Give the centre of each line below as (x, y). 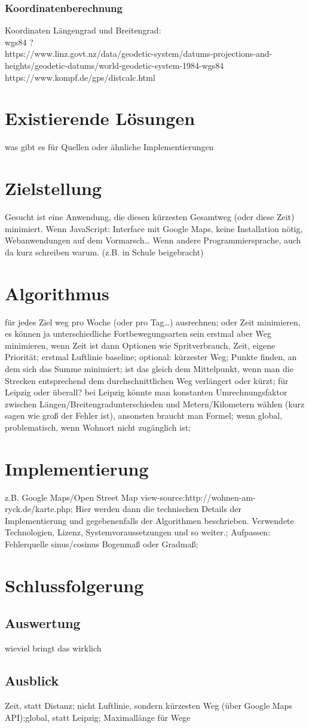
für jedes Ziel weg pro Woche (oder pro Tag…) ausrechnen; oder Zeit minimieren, (153, 322)
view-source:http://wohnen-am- (198, 497)
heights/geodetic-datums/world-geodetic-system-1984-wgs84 (114, 65)
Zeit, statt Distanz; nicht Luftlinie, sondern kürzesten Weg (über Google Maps (149, 705)
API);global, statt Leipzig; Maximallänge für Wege (98, 717)
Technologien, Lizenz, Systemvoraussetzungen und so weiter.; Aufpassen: (138, 532)
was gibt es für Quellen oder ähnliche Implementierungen (109, 147)
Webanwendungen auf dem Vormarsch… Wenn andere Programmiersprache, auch (153, 240)
